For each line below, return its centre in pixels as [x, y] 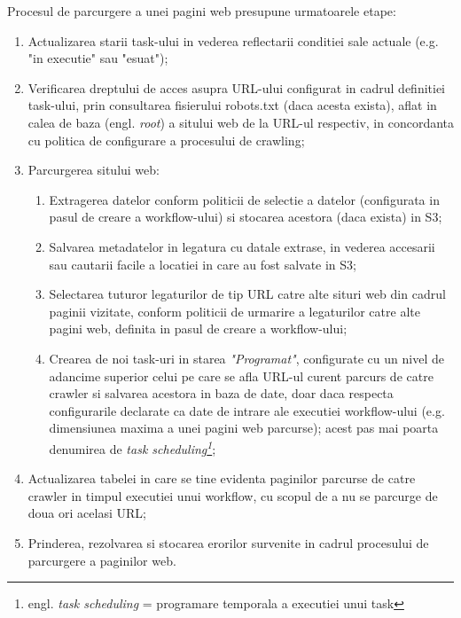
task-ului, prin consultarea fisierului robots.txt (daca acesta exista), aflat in [232, 105]
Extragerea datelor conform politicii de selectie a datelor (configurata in [244, 199]
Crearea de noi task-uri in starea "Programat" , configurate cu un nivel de [246, 358]
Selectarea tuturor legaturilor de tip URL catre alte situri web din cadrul [247, 294]
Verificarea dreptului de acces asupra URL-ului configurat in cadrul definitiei [237, 87]
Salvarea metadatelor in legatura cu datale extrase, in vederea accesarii [242, 246]
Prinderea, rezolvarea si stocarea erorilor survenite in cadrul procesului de [228, 542]
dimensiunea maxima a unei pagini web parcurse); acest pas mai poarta [244, 428]
